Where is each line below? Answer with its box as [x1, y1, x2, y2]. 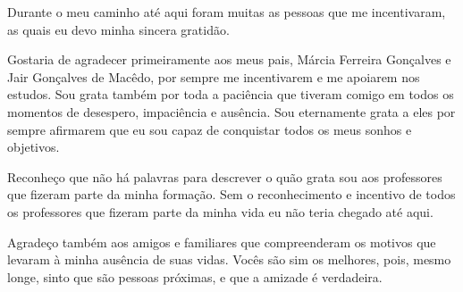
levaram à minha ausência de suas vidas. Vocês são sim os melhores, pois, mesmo [7, 250, 451, 269]
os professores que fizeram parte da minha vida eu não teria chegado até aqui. [7, 202, 434, 221]
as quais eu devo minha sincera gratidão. [7, 20, 230, 38]
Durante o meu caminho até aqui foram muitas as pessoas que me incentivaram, [7, 3, 446, 21]
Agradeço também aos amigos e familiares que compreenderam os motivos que [7, 232, 436, 251]
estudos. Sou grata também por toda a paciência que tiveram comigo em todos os [7, 85, 454, 104]
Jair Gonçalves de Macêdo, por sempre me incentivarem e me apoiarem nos [7, 67, 420, 86]
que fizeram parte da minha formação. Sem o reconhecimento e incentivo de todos [7, 185, 456, 204]
